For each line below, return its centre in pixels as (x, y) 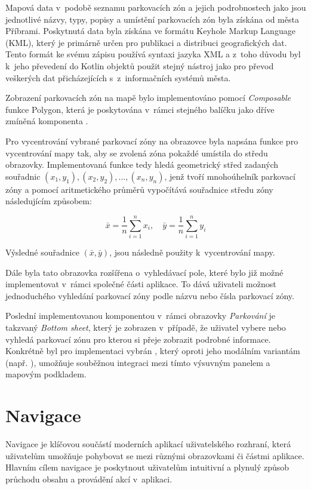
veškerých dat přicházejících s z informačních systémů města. (118, 77)
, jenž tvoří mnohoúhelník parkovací (230, 176)
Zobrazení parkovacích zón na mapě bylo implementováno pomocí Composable (148, 98)
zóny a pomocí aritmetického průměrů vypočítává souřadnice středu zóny (139, 189)
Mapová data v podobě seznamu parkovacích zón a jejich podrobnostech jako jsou (156, 7)
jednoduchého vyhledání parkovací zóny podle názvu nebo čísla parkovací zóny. (150, 295)
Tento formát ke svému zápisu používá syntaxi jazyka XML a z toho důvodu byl (153, 54)
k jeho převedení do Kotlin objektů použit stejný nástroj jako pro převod (140, 65)
